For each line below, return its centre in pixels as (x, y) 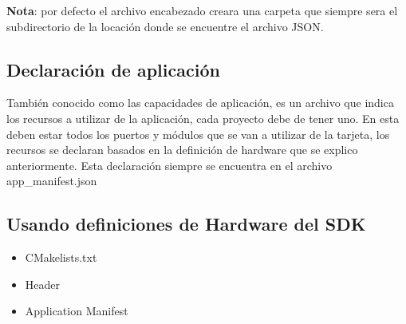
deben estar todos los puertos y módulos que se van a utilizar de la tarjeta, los (198, 134)
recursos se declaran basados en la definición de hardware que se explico (182, 150)
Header (43, 284)
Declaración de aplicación (113, 69)
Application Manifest (77, 311)
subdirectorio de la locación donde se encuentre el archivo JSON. (165, 26)
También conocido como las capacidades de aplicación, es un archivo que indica (200, 103)
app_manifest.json (52, 181)
